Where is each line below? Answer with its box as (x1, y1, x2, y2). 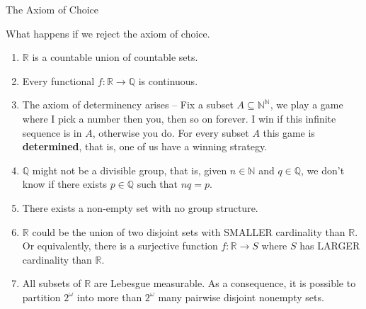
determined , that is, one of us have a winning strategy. (22, 139, 268, 154)
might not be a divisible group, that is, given (32, 162, 227, 177)
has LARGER (299, 238, 360, 253)
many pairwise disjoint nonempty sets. (158, 289, 324, 304)
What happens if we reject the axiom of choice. (6, 26, 210, 40)
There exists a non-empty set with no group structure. (22, 200, 258, 215)
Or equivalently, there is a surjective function (22, 238, 218, 253)
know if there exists (22, 176, 107, 191)
